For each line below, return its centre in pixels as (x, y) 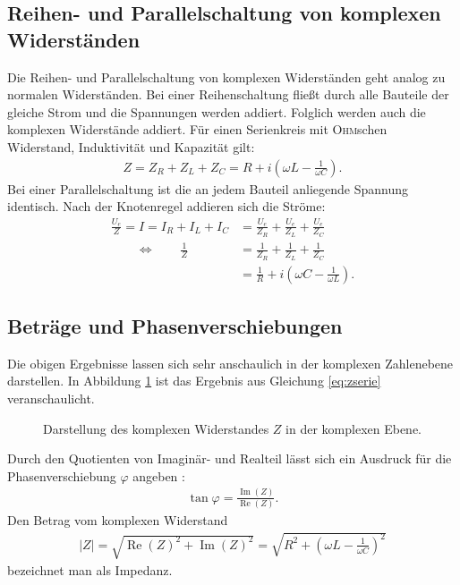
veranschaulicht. (51, 398)
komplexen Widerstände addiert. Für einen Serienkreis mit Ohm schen (197, 129)
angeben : (159, 475)
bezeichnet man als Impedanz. (90, 570)
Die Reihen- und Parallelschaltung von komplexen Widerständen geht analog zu (226, 76)
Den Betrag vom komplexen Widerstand (118, 520)
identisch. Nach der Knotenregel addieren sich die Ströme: (166, 206)
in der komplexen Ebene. (354, 428)
